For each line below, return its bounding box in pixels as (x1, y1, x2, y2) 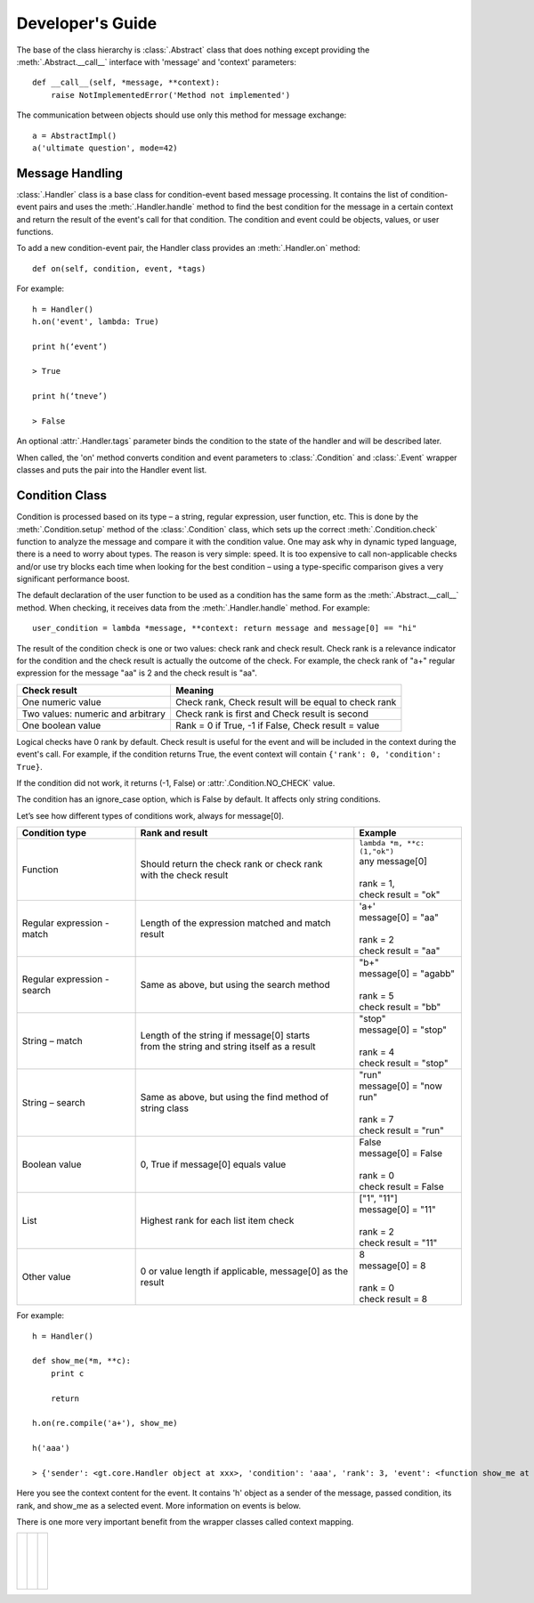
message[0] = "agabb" (359, 967, 456, 980)
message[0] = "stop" (359, 1024, 448, 1036)
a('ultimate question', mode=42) (32, 142, 178, 153)
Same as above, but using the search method (140, 979, 330, 992)
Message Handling (16, 166, 124, 181)
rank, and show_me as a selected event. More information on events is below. (16, 1500, 302, 1510)
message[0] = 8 (359, 1259, 426, 1272)
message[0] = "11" (359, 1203, 436, 1216)
